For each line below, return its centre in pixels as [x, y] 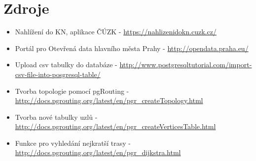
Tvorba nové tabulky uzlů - [56, 117]
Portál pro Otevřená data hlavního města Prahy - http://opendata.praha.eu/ [132, 48]
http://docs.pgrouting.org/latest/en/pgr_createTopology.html [109, 100]
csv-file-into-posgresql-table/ [58, 74]
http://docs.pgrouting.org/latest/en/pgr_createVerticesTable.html [115, 126]
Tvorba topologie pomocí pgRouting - [72, 91]
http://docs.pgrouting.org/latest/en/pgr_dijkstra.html [98, 152]
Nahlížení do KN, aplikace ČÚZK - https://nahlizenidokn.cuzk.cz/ [116, 32]
